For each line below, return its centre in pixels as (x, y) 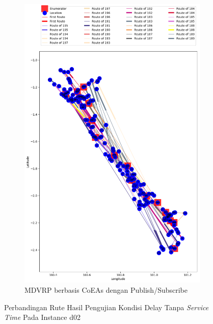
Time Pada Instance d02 (42, 317)
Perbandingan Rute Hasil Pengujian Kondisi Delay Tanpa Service (107, 307)
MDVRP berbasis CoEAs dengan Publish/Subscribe (106, 290)
